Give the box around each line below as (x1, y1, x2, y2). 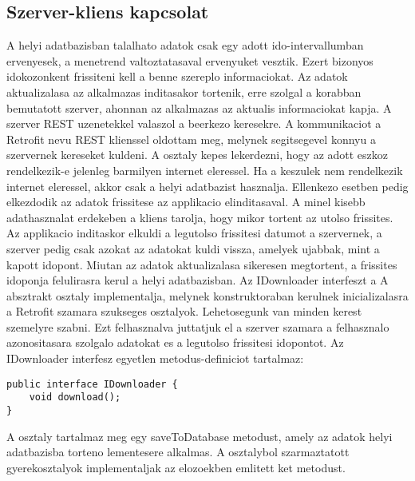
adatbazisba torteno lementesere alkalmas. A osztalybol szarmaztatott (6, 443, 350, 460)
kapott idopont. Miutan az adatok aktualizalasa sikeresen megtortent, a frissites (6, 256, 397, 272)
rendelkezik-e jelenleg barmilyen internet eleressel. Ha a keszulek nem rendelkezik (6, 161, 403, 178)
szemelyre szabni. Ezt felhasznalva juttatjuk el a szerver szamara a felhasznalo (6, 318, 389, 335)
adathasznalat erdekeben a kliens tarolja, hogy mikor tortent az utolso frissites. (6, 209, 393, 225)
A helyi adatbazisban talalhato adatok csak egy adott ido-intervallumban (6, 37, 364, 54)
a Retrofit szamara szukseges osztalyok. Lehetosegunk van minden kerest (6, 303, 362, 320)
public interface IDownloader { (6, 378, 178, 390)
